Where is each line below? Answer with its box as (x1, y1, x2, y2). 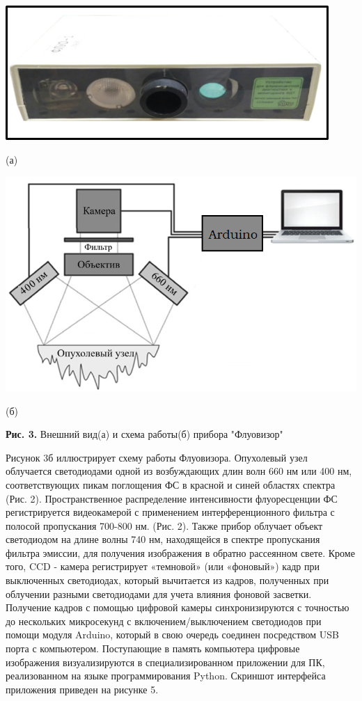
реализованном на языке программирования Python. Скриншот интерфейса (6, 668, 326, 683)
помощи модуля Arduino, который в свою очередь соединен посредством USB (6, 627, 339, 642)
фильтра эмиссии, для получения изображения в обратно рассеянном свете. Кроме (6, 545, 355, 560)
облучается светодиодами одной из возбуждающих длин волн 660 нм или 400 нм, (6, 464, 352, 478)
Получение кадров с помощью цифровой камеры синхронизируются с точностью (6, 600, 349, 615)
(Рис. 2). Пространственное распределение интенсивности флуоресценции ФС (6, 491, 338, 505)
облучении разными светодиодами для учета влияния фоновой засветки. (6, 586, 312, 601)
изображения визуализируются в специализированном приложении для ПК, (6, 654, 325, 669)
